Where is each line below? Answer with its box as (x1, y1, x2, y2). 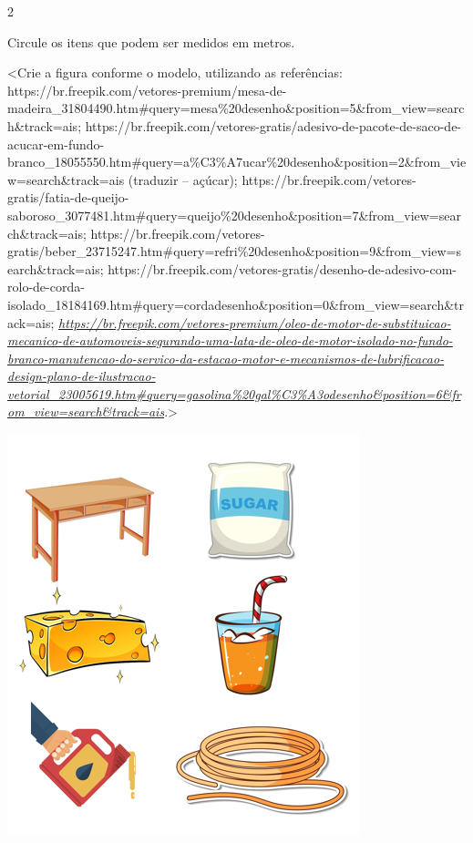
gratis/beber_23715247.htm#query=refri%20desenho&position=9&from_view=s (7, 242, 461, 261)
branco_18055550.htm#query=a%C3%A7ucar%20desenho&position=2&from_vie (7, 152, 467, 171)
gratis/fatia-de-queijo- (7, 188, 129, 207)
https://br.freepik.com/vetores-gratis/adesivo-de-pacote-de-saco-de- (85, 116, 462, 135)
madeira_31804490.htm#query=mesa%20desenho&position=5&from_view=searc (7, 98, 465, 118)
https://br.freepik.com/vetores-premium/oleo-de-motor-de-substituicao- (58, 313, 451, 332)
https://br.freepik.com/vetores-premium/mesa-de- (7, 80, 287, 99)
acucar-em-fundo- (7, 134, 105, 153)
